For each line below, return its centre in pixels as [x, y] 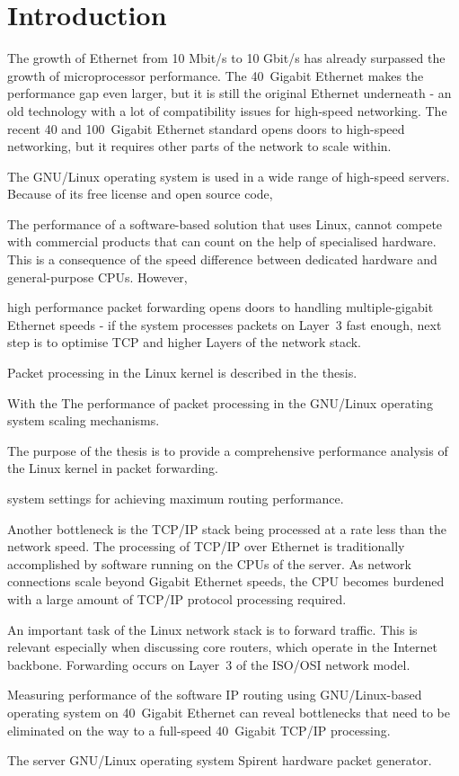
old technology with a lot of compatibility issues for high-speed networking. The [227, 110]
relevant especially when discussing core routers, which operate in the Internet [222, 647]
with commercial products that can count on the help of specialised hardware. [222, 241]
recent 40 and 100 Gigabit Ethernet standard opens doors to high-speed [206, 128]
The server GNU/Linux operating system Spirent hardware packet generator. [220, 760]
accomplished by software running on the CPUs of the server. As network [209, 563]
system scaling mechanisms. [84, 420]
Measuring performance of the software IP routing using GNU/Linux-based [215, 695]
